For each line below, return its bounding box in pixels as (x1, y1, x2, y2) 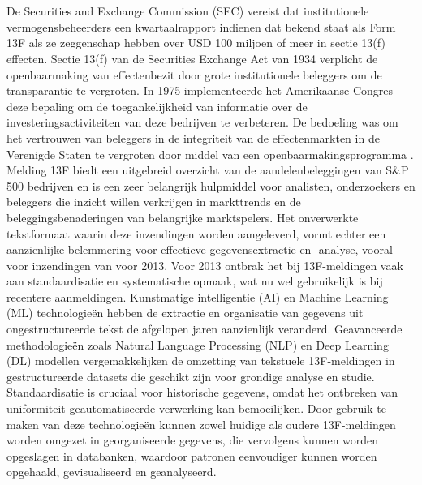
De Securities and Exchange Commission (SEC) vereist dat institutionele (6, 2, 369, 19)
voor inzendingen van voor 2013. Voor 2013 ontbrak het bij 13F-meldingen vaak (6, 256, 403, 273)
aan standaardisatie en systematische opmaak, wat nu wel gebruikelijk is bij (6, 273, 383, 290)
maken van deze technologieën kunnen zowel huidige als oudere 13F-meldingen (6, 415, 396, 432)
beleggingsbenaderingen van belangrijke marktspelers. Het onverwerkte (6, 208, 359, 225)
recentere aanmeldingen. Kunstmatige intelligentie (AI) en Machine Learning (6, 288, 389, 305)
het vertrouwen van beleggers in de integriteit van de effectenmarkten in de (6, 129, 380, 146)
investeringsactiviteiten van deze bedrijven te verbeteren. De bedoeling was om (6, 114, 398, 131)
